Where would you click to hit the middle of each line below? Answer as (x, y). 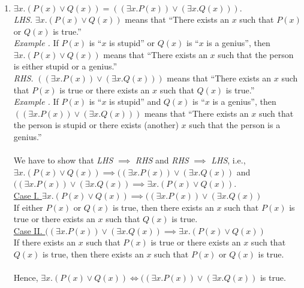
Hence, (26, 278)
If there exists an (45, 242)
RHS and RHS (162, 160)
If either (28, 207)
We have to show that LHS (63, 160)
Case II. (28, 230)
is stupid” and (135, 101)
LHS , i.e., (228, 160)
